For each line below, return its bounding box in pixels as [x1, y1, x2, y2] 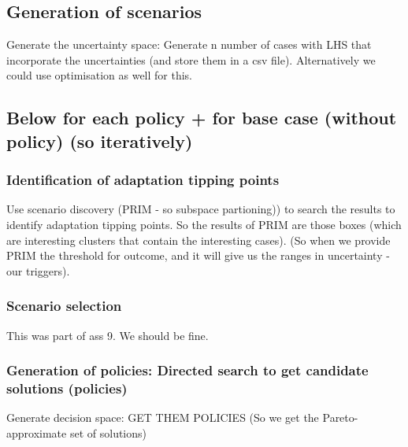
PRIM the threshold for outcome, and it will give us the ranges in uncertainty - [6, 247, 390, 264]
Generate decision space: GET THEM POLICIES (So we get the [6, 409, 319, 426]
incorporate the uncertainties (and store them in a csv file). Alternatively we [6, 51, 376, 68]
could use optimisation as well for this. [6, 67, 193, 83]
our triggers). [6, 262, 70, 279]
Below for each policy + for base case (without [6, 105, 397, 130]
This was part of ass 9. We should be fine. [6, 327, 209, 343]
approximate [6, 424, 67, 441]
